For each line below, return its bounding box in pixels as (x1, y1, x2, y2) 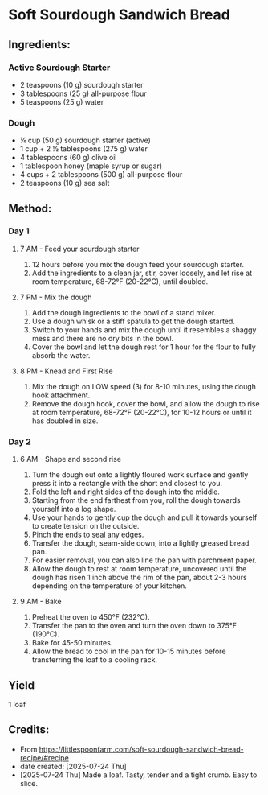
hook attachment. (31, 390, 91, 400)
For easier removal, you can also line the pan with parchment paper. (31, 555, 257, 565)
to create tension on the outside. (31, 521, 140, 531)
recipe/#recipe (19, 752, 70, 762)
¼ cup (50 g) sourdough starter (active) (19, 135, 151, 146)
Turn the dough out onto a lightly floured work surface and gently (31, 470, 249, 480)
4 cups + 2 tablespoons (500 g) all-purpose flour (19, 170, 183, 179)
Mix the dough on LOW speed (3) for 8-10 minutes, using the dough (31, 381, 257, 391)
